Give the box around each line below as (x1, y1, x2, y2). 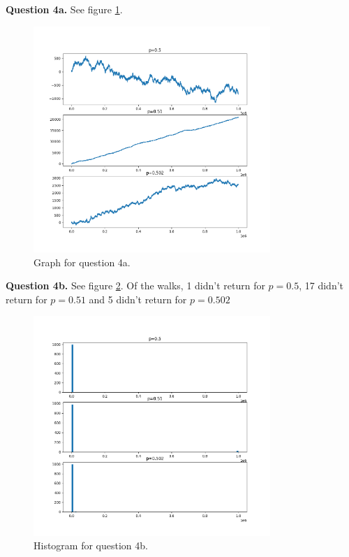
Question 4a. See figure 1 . (6, 2, 123, 16)
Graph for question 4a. (34, 254, 131, 269)
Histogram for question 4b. (34, 538, 148, 553)
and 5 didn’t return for (89, 291, 187, 306)
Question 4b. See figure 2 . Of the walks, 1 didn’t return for (6, 278, 265, 293)
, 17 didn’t (299, 278, 344, 293)
